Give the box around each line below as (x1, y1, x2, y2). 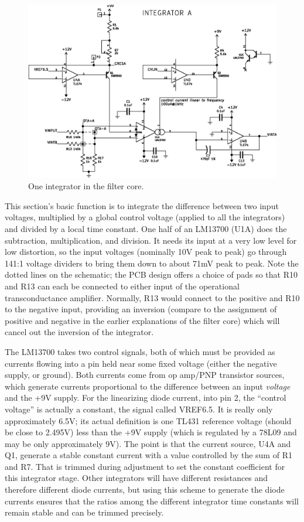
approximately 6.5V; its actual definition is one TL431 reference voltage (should (5, 414, 292, 427)
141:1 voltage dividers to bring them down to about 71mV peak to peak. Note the (5, 257, 299, 269)
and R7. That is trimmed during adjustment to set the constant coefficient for (5, 460, 285, 472)
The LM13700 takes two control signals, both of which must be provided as (5, 345, 275, 357)
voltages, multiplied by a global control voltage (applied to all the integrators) (5, 211, 285, 223)
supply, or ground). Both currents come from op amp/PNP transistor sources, (5, 369, 285, 381)
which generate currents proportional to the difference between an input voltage (5, 380, 291, 392)
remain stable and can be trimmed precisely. (5, 506, 164, 518)
